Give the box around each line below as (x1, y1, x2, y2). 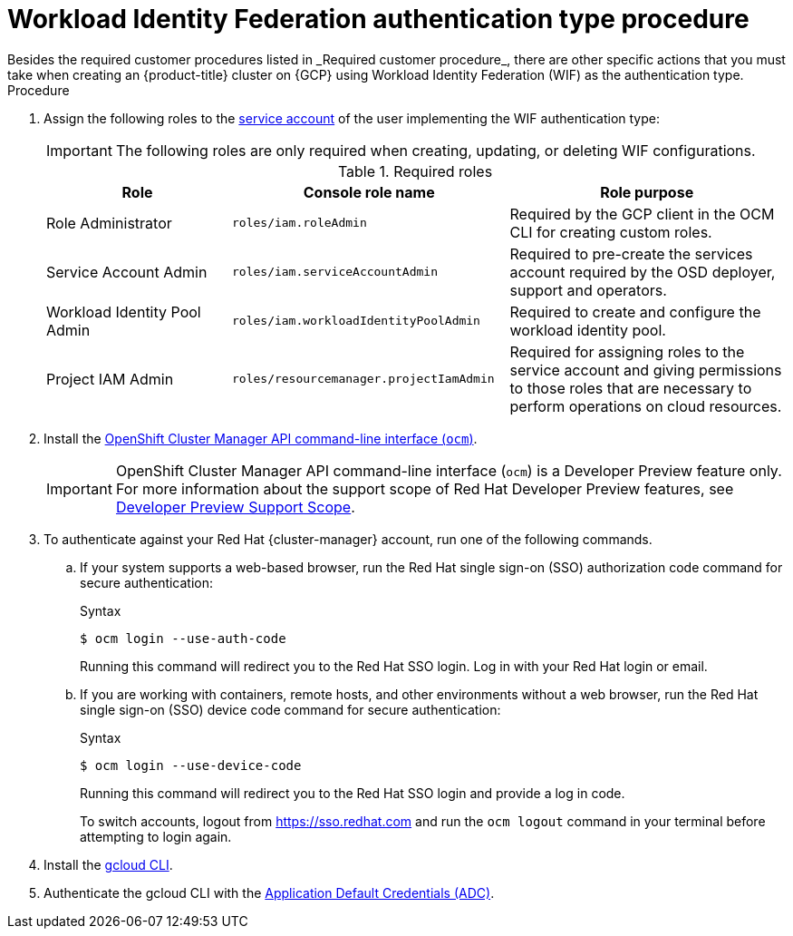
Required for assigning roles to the (509, 342, 745, 361)
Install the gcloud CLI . (44, 856, 173, 873)
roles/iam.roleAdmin (232, 216, 367, 230)
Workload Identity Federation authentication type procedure (7, 4, 749, 34)
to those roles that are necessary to (509, 378, 752, 397)
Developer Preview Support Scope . (115, 497, 355, 516)
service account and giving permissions (509, 360, 782, 379)
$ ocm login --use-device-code (80, 757, 302, 773)
